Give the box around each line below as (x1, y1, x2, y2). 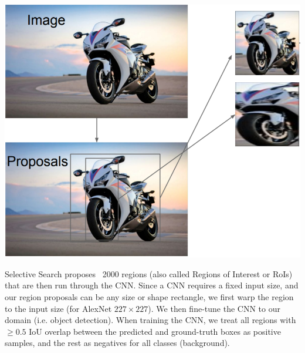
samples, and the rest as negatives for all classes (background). (5, 337, 230, 349)
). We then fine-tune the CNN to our (148, 302, 280, 314)
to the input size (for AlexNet (5, 302, 112, 314)
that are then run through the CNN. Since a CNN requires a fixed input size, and (5, 279, 299, 291)
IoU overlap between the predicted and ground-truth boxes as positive (29, 325, 281, 337)
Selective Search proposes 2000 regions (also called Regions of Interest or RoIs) (5, 267, 293, 280)
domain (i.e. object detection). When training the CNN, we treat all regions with (5, 314, 296, 326)
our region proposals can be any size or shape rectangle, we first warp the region (5, 290, 294, 302)
